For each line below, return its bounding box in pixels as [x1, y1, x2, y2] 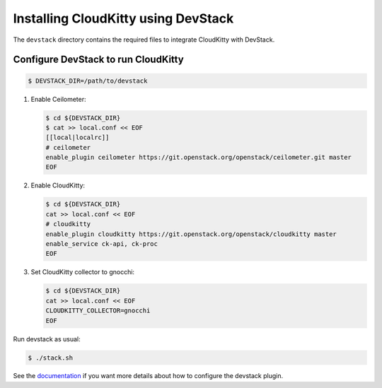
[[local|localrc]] [45, 134, 110, 141]
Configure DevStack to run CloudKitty [13, 54, 184, 66]
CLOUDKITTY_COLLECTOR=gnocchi [45, 307, 151, 314]
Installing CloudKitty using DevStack [13, 11, 234, 26]
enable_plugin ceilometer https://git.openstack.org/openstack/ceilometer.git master [45, 153, 352, 162]
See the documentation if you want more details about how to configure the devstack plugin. [13, 372, 283, 380]
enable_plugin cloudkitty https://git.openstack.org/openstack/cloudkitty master [45, 230, 337, 238]
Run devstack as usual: [13, 334, 81, 343]
